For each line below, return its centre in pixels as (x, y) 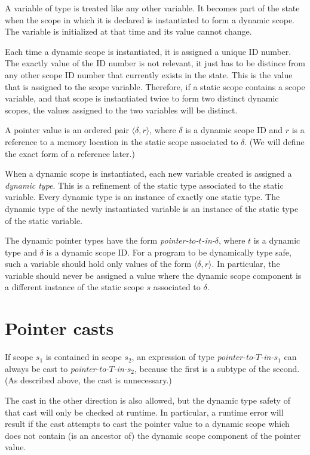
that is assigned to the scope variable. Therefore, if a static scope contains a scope (155, 86)
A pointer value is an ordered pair (67, 130)
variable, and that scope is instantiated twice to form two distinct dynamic (142, 98)
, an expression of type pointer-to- (194, 357)
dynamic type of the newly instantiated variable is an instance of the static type (152, 208)
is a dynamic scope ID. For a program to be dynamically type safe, (169, 252)
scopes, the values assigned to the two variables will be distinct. (121, 110)
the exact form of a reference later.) (70, 153)
